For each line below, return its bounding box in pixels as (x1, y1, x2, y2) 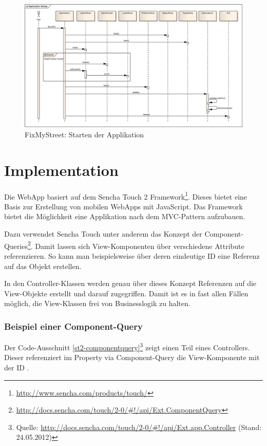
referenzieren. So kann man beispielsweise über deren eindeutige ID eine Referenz (4, 250, 260, 261)
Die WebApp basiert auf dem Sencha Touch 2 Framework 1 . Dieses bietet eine (4, 189, 247, 202)
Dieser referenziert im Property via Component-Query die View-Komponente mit (4, 352, 260, 363)
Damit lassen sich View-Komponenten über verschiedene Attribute (35, 240, 244, 251)
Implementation (4, 159, 119, 180)
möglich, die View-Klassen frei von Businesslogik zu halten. (4, 298, 190, 309)
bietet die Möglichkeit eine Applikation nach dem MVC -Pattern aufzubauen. (4, 211, 245, 222)
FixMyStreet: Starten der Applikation (25, 129, 144, 139)
